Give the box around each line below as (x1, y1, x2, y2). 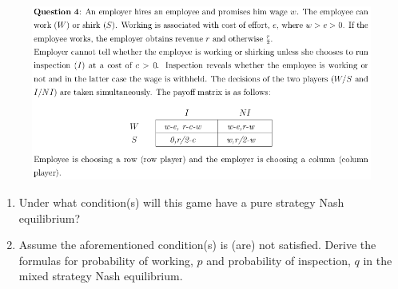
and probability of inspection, (206, 251, 351, 268)
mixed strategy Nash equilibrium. (18, 267, 183, 284)
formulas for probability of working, (18, 251, 193, 268)
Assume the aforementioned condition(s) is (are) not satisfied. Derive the (18, 236, 376, 253)
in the (363, 251, 392, 268)
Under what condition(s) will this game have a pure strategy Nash (18, 193, 344, 210)
